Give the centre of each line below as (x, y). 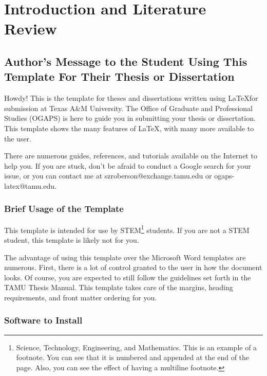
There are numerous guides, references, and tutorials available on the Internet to (131, 156)
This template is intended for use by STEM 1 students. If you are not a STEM (127, 229)
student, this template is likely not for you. (72, 239)
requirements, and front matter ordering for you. (81, 297)
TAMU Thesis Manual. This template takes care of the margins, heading (119, 287)
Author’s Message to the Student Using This (126, 61)
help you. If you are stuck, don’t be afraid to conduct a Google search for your (128, 165)
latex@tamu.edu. (30, 185)
